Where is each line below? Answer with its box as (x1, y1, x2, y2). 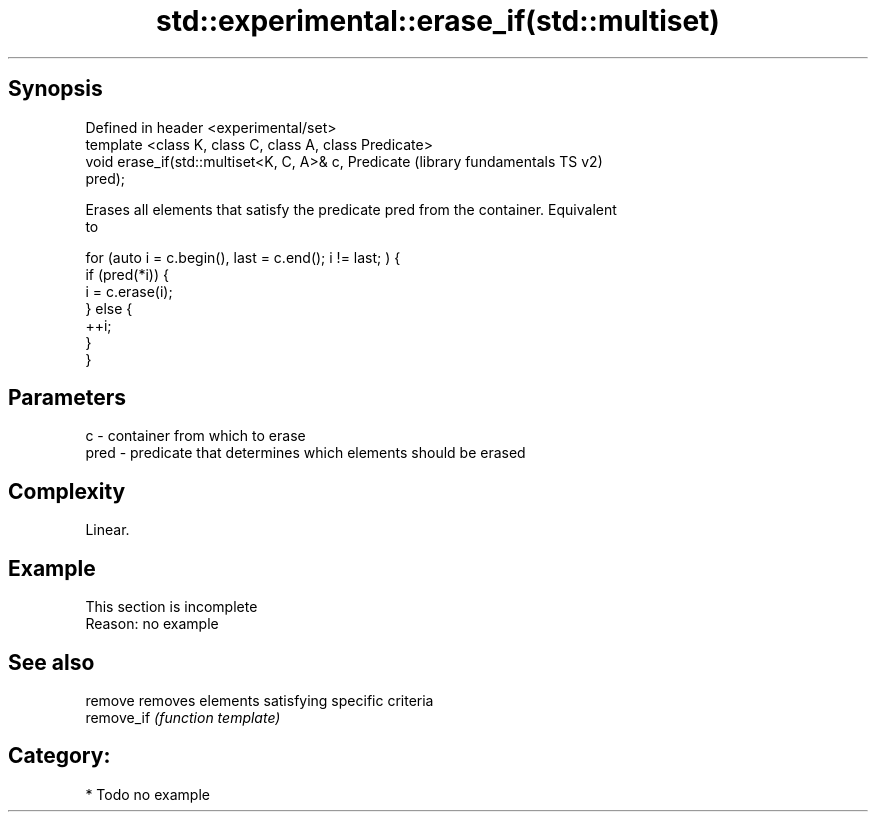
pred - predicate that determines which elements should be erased (85, 444, 526, 462)
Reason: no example (85, 615, 219, 633)
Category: (8, 743, 111, 769)
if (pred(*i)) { (85, 265, 169, 283)
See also (8, 649, 95, 675)
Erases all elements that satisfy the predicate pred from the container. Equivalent (85, 200, 617, 218)
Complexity (8, 478, 126, 504)
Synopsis (8, 76, 103, 102)
